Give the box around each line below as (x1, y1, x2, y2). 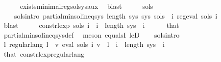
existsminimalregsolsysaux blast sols (20, 1, 153, 11)
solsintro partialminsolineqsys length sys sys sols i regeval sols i (14, 10, 218, 21)
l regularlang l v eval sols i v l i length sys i (3, 39, 165, 49)
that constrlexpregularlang (3, 48, 84, 59)
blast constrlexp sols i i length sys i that (3, 20, 179, 30)
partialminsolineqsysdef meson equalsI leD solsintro (3, 29, 180, 40)
